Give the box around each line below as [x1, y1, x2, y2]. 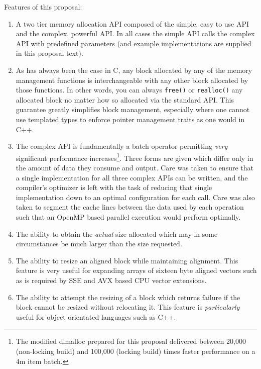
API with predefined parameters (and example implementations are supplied [16, 38, 251, 48]
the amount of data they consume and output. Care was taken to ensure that [16, 162, 253, 173]
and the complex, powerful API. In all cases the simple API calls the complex [16, 28, 255, 39]
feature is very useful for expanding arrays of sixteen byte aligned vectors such [16, 265, 257, 275]
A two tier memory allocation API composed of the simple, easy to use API [16, 18, 249, 29]
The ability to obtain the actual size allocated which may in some [16, 228, 218, 239]
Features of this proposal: [4, 2, 82, 12]
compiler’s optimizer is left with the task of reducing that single [16, 182, 212, 193]
